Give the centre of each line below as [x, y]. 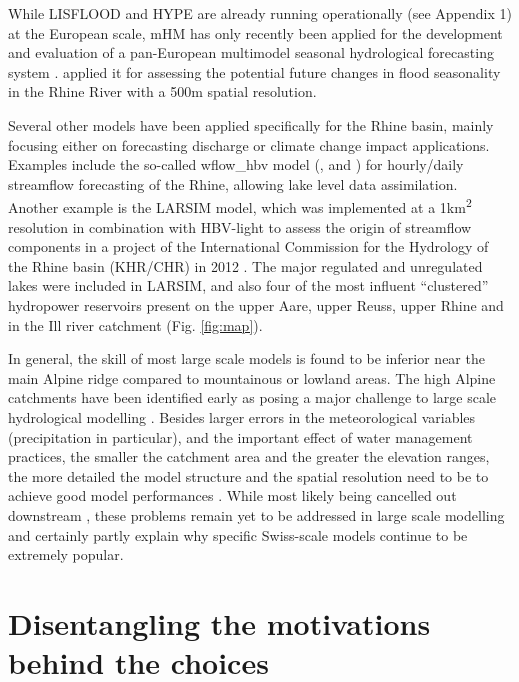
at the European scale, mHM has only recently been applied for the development [255, 32]
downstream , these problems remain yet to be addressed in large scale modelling [256, 514]
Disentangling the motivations [219, 622]
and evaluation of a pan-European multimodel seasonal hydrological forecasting [251, 52]
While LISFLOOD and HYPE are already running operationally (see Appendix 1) [260, 13]
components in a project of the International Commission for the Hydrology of [248, 246]
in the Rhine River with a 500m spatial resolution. [162, 91]
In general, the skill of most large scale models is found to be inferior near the [246, 358]
